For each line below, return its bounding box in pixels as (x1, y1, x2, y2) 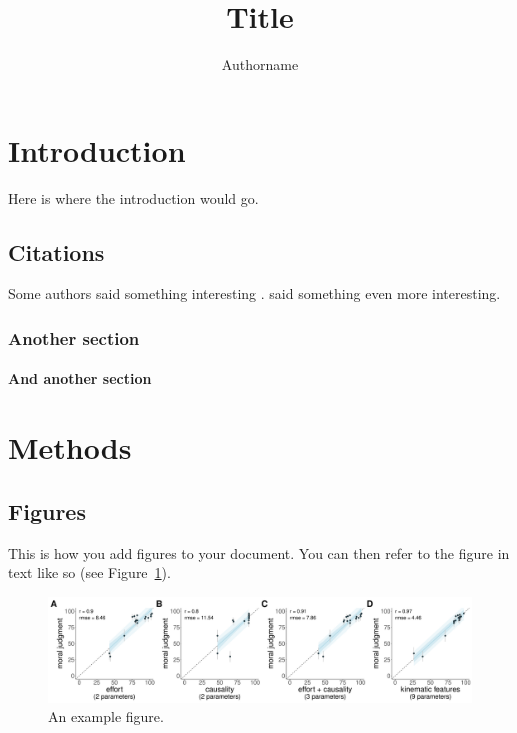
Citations (8, 236, 105, 267)
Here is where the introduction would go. (8, 187, 259, 208)
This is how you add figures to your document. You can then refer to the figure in (8, 542, 510, 563)
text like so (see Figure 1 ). (8, 562, 171, 583)
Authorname (221, 54, 299, 75)
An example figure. (48, 706, 164, 727)
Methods (8, 427, 132, 468)
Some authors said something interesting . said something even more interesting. (8, 283, 501, 304)
